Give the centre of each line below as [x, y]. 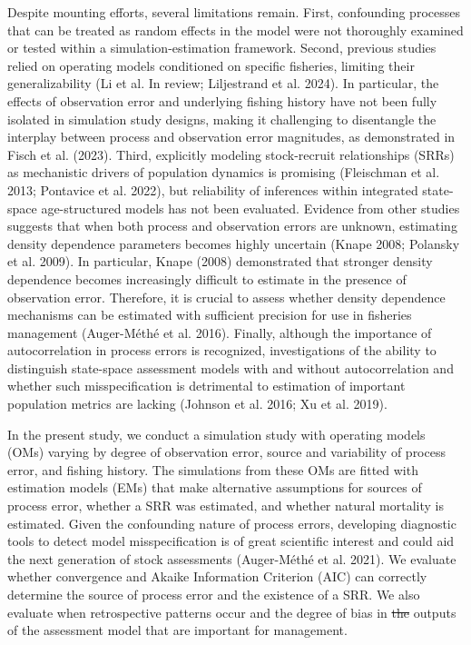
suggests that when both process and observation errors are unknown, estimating [232, 226]
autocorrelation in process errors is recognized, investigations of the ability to [222, 350]
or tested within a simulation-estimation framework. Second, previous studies [222, 48]
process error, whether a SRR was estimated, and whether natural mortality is [226, 506]
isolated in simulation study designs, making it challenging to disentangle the [222, 119]
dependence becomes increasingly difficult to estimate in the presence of [207, 278]
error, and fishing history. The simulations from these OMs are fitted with [213, 469]
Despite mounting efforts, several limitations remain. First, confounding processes [234, 12]
